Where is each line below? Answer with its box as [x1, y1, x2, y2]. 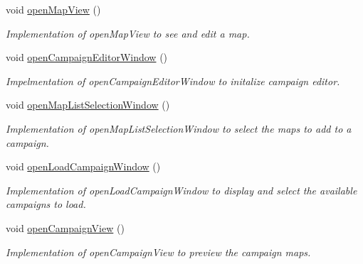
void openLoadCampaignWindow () [6, 159, 161, 174]
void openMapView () [6, 2, 101, 16]
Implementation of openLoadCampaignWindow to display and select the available [6, 182, 357, 197]
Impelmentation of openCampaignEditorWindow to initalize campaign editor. [6, 73, 340, 88]
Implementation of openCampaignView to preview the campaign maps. [6, 244, 311, 259]
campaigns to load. [6, 197, 86, 211]
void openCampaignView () [6, 220, 125, 235]
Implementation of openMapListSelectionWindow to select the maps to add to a [6, 121, 352, 136]
